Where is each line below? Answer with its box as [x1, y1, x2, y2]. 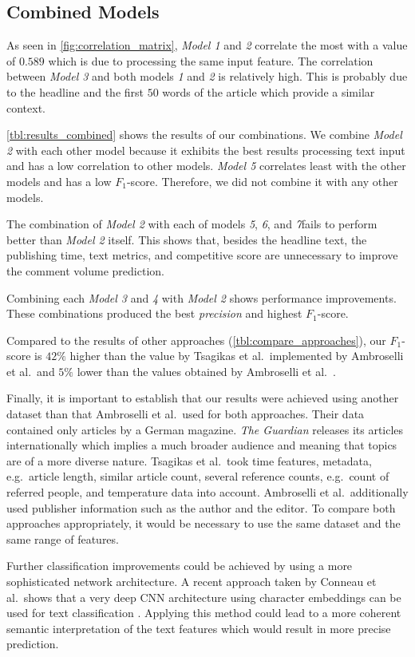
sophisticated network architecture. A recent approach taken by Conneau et [6, 573, 377, 590]
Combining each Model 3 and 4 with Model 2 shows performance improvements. [6, 289, 397, 306]
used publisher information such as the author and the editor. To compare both [6, 499, 396, 516]
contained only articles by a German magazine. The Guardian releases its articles [6, 421, 404, 437]
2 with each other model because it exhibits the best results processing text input [6, 141, 405, 158]
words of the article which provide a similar [162, 83, 375, 100]
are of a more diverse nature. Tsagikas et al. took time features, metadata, [6, 452, 372, 469]
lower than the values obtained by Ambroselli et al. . [77, 362, 336, 379]
